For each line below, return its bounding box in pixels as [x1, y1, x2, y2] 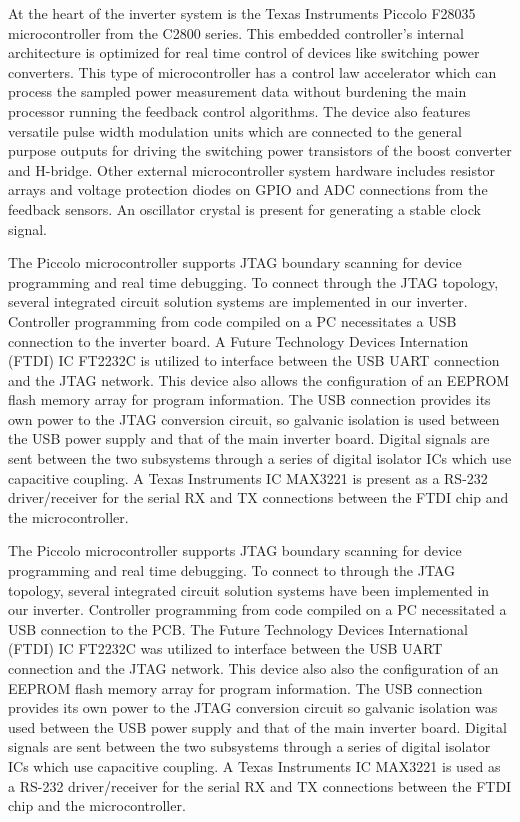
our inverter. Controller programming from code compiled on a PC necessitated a [8, 599, 507, 620]
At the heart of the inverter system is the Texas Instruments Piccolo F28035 [8, 3, 476, 23]
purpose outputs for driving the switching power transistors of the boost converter [8, 140, 512, 161]
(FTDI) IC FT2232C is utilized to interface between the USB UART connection [8, 350, 500, 371]
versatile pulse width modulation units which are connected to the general [8, 120, 462, 141]
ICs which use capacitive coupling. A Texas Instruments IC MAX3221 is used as [8, 755, 501, 776]
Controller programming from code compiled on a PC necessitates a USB [8, 310, 457, 331]
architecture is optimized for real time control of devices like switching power [8, 42, 480, 63]
